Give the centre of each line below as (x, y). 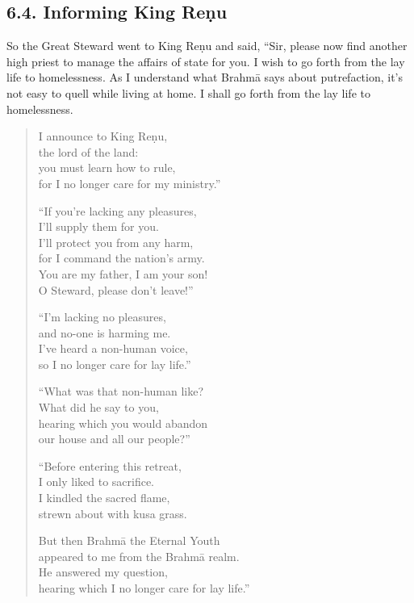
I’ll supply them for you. (98, 226)
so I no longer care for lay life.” (115, 364)
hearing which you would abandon (123, 423)
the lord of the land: (88, 151)
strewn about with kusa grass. (113, 513)
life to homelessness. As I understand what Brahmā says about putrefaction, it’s (205, 77)
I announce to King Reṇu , (103, 136)
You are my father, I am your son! (123, 273)
